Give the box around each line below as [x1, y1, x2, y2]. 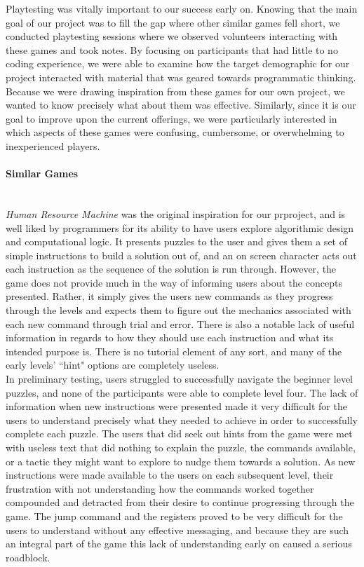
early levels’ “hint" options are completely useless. [6, 357, 220, 372]
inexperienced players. [6, 138, 100, 153]
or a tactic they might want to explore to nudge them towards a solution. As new [6, 453, 356, 468]
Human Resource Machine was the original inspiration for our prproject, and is [6, 206, 346, 221]
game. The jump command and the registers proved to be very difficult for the [6, 508, 343, 523]
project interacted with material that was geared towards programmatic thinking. [6, 69, 356, 84]
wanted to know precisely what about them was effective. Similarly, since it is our [6, 97, 356, 112]
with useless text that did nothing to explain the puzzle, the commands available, [6, 440, 356, 455]
